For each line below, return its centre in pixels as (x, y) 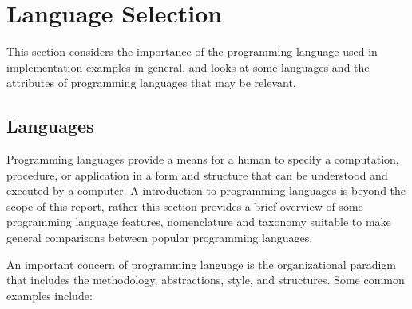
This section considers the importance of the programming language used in (192, 51)
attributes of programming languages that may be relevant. (151, 83)
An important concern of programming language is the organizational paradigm (202, 264)
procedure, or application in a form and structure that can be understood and (197, 174)
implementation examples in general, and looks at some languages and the (188, 67)
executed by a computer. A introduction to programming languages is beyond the (206, 190)
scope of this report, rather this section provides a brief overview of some (185, 206)
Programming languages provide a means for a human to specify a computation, (203, 159)
